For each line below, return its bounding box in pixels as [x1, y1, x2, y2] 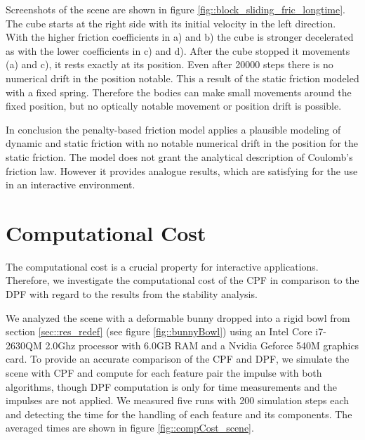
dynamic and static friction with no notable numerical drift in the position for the [6, 136, 359, 150]
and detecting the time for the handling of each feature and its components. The [6, 406, 352, 421]
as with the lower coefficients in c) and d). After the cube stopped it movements [6, 43, 350, 58]
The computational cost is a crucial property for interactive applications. [6, 259, 319, 273]
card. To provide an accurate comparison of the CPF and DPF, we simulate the [6, 351, 350, 366]
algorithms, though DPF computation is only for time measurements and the [6, 379, 337, 394]
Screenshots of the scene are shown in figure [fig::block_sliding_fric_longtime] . [6, 2, 345, 16]
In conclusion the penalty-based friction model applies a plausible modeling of [6, 122, 341, 136]
